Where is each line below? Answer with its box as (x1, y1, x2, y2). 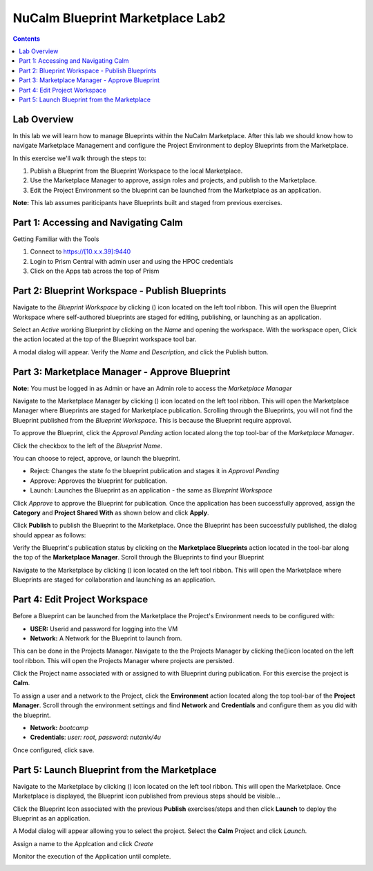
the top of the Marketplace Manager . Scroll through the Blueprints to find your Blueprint (12, 553, 265, 562)
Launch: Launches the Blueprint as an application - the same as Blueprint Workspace (30, 486, 273, 495)
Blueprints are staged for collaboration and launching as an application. (12, 575, 216, 584)
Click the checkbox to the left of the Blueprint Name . (12, 441, 162, 450)
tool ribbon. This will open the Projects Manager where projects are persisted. (12, 656, 235, 664)
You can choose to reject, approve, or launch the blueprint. (12, 454, 181, 462)
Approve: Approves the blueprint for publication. (30, 477, 168, 485)
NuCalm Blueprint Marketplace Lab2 (12, 10, 226, 26)
